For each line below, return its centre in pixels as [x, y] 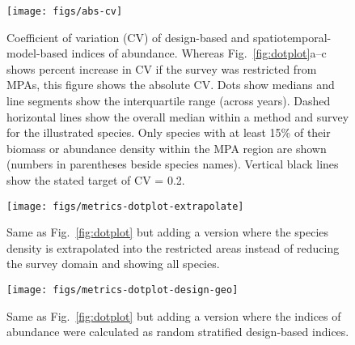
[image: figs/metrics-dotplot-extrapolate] [125, 206]
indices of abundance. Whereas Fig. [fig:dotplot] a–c [199, 53]
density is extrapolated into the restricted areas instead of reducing [173, 247]
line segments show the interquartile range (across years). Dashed [169, 101]
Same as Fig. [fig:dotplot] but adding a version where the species [168, 232]
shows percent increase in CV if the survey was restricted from [162, 68]
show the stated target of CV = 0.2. [96, 180]
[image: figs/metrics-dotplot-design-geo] [123, 290]
